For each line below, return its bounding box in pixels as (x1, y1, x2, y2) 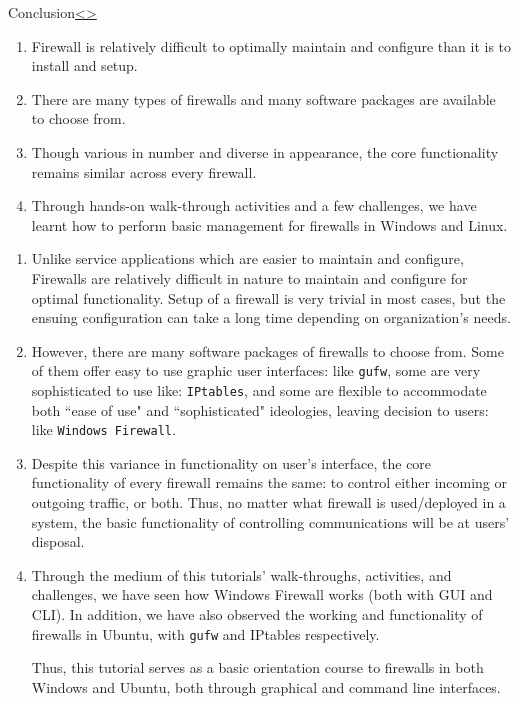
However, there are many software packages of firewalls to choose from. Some (31, 340, 504, 361)
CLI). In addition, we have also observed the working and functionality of (31, 604, 483, 625)
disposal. (31, 531, 85, 552)
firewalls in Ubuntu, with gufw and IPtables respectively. (31, 623, 380, 644)
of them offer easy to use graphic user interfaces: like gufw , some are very (31, 360, 481, 381)
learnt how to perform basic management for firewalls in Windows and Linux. (31, 214, 508, 235)
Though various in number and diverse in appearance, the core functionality (31, 141, 499, 162)
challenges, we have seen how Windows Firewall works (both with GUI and (31, 584, 493, 605)
